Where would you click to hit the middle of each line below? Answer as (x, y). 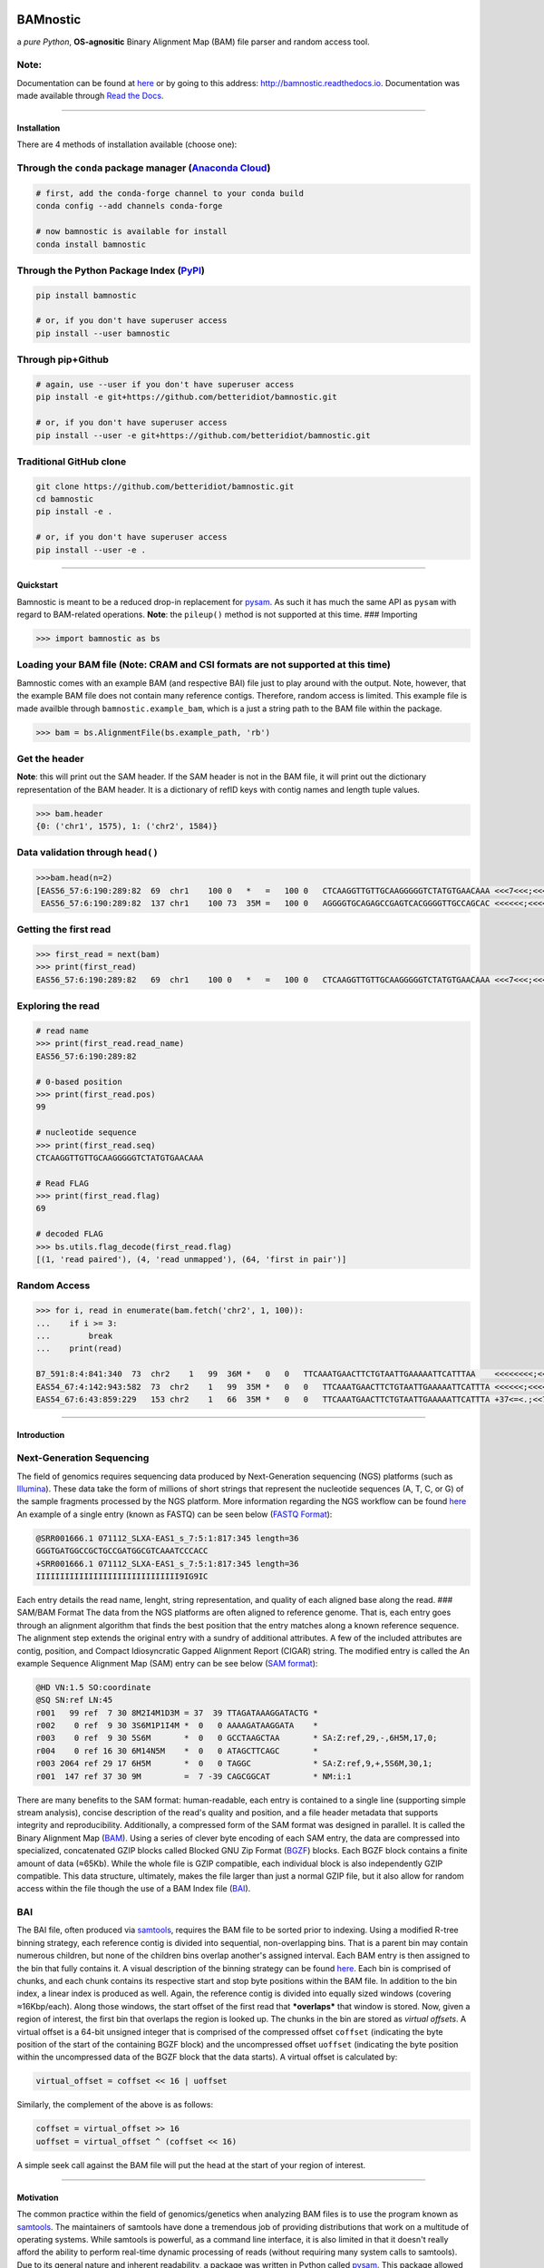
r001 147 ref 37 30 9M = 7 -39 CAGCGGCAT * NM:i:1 (194, 1776)
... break (74, 1335)
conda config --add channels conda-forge (129, 206)
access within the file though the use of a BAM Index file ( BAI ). (134, 1889)
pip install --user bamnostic (103, 333)
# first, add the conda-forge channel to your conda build (170, 193)
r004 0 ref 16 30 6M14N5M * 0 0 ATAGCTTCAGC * (177, 1750)
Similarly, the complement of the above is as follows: (115, 2105)
